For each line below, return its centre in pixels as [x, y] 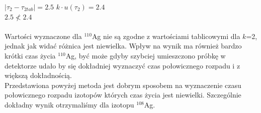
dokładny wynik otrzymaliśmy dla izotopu [69, 104]
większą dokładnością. [38, 75]
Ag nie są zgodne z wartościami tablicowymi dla [166, 36]
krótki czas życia [30, 55]
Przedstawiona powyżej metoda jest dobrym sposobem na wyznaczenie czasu [123, 85]
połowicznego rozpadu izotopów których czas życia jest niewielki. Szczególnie [123, 95]
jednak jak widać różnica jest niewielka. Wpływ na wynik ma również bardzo [123, 46]
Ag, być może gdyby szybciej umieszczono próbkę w [146, 55]
